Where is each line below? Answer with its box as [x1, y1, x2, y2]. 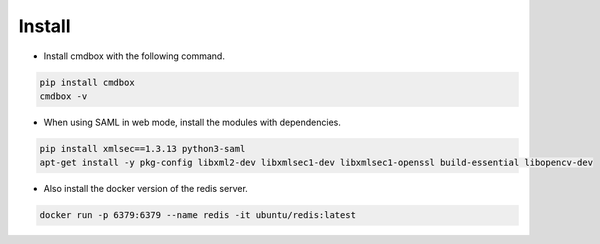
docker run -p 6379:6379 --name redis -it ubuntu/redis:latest [39, 210, 357, 221]
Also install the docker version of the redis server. [43, 183, 249, 195]
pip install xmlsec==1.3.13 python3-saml [39, 143, 246, 154]
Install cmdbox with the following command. [43, 50, 225, 62]
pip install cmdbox [39, 76, 135, 88]
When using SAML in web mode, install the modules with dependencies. [43, 116, 342, 128]
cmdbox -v [39, 90, 88, 102]
